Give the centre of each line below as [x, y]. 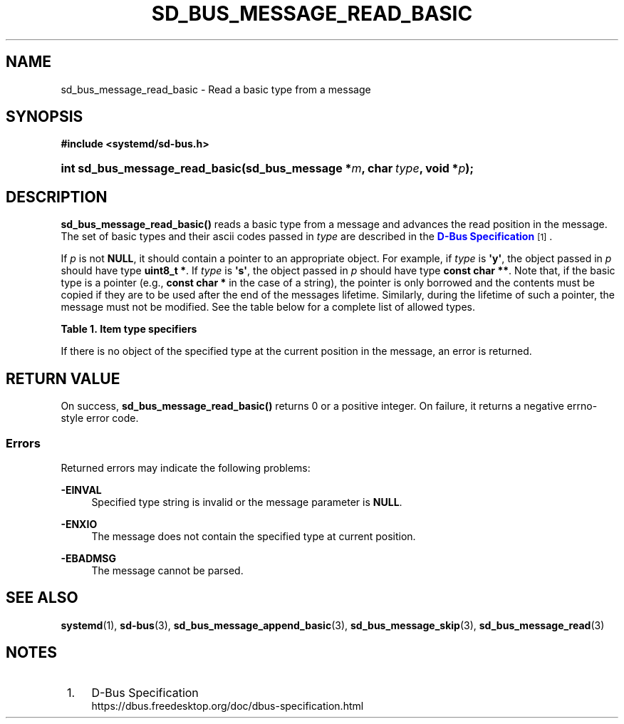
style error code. [100, 418]
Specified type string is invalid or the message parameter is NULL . [247, 502]
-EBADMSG [88, 558]
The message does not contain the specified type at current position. [254, 536]
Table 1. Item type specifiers [129, 329]
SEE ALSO [42, 598]
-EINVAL [81, 490]
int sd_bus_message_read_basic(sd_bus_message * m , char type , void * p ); [267, 169]
